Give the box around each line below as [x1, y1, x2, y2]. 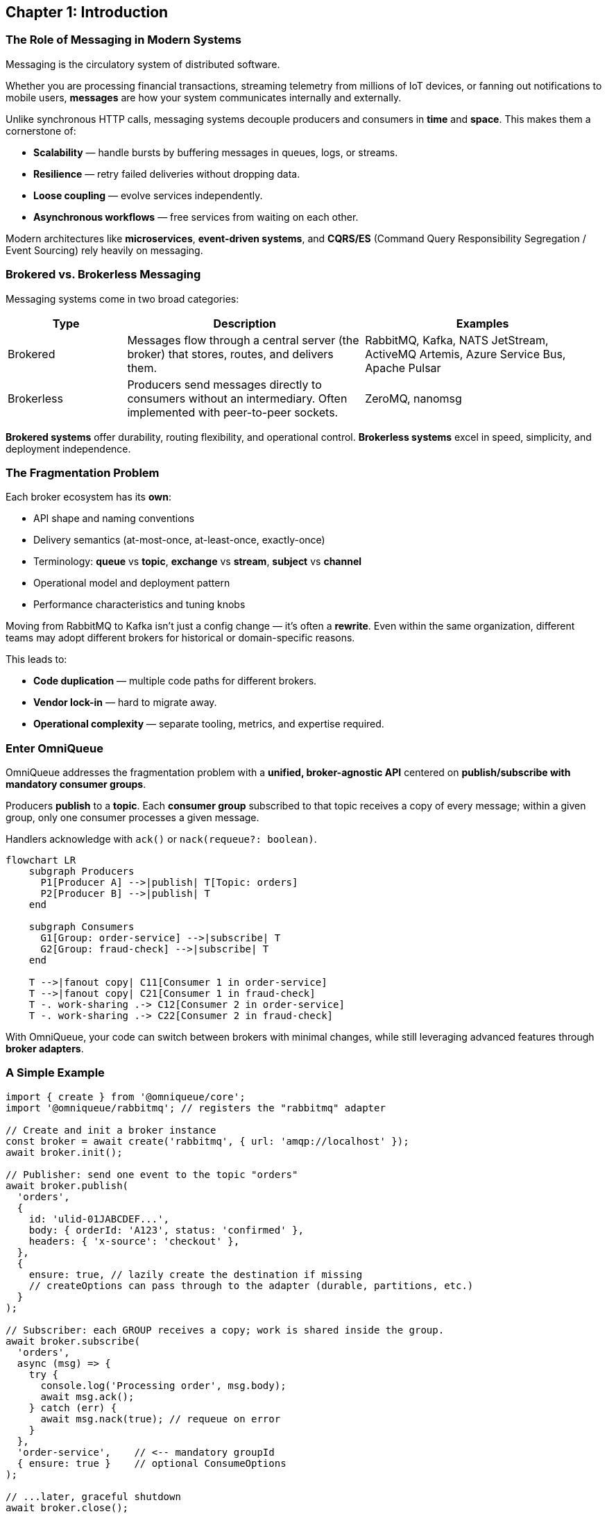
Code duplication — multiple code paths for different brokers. [33, 675, 317, 687]
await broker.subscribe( [6, 1335, 140, 1347]
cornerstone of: [6, 124, 76, 137]
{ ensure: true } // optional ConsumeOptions [17, 1457, 287, 1469]
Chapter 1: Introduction [6, 3, 169, 21]
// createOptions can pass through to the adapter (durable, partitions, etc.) [28, 1279, 474, 1291]
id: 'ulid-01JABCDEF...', [28, 1213, 170, 1225]
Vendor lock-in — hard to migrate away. [33, 696, 217, 709]
